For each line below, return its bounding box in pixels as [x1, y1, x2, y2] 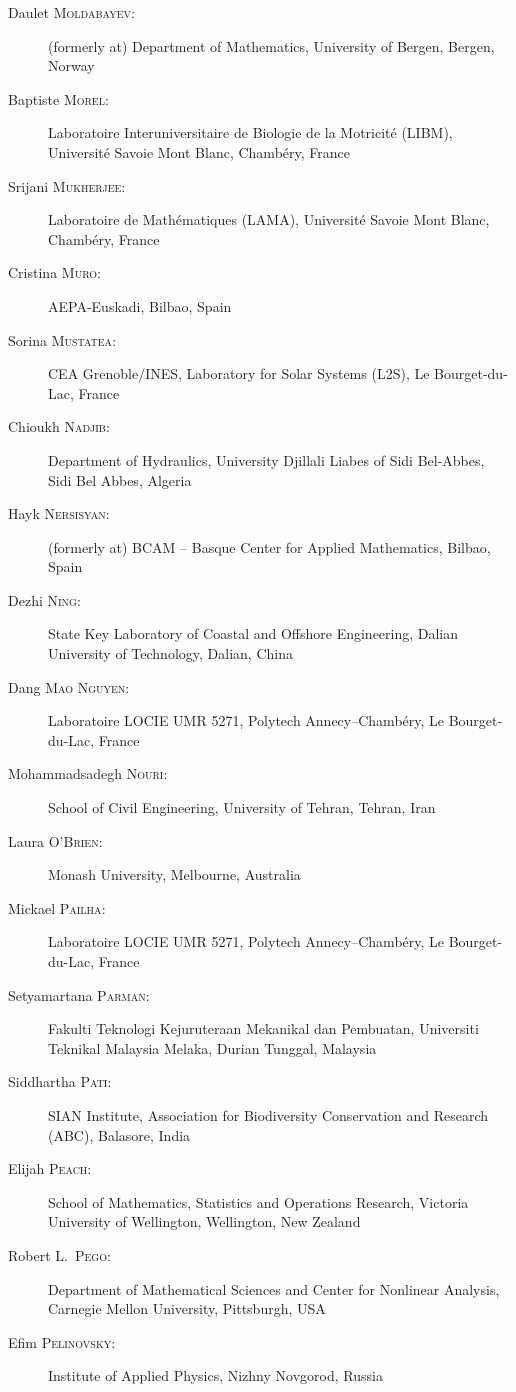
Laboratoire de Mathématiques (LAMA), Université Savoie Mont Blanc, [48, 209, 490, 230]
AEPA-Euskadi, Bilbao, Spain [48, 295, 232, 316]
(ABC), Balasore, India [48, 1124, 191, 1145]
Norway [48, 55, 95, 76]
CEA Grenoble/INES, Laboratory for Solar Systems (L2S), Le [48, 363, 430, 384]
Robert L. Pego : [8, 1244, 111, 1265]
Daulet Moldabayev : [8, 2, 135, 22]
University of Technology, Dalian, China [48, 643, 293, 664]
